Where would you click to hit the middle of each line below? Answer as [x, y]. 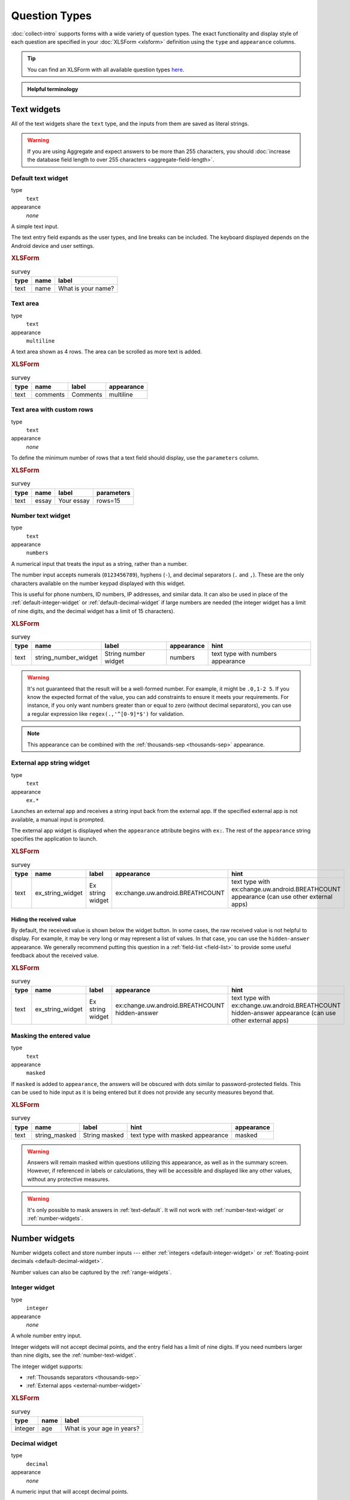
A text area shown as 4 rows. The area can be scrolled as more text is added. [106, 352]
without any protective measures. [69, 1179]
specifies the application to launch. [54, 839]
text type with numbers [244, 654]
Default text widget [40, 178]
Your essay [74, 500]
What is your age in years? [102, 1428]
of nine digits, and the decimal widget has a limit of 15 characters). [93, 611]
